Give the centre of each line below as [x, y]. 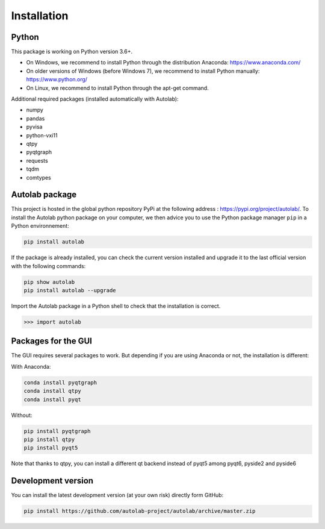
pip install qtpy [49, 439]
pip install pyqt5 [51, 448]
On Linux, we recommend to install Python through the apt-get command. [117, 88]
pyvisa [34, 127]
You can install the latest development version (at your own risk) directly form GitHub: [117, 495]
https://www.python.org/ [57, 80]
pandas [36, 118]
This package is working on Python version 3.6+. [72, 52]
